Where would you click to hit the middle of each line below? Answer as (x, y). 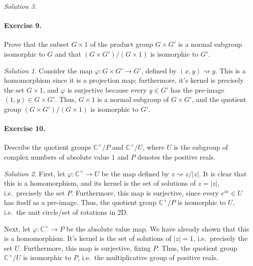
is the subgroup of (201, 147)
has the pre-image (197, 89)
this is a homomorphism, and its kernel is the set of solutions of (100, 183)
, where (153, 147)
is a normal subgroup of (133, 99)
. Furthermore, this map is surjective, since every (145, 192)
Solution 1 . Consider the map (48, 70)
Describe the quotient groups (47, 147)
